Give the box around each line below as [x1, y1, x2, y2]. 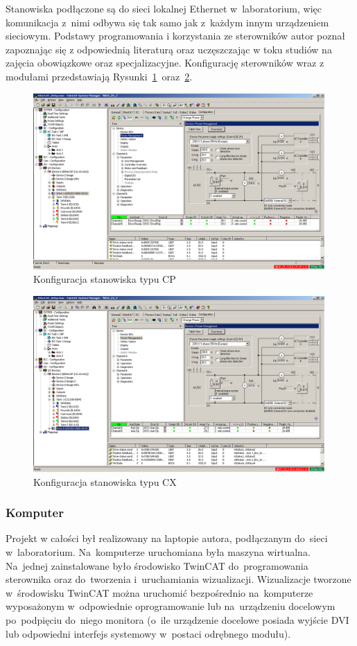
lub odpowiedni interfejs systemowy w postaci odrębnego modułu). [6, 626, 291, 640]
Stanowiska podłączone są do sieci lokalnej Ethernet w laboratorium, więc [6, 1, 322, 15]
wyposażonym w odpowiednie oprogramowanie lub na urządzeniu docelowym [6, 599, 336, 613]
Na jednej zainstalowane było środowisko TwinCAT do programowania [6, 558, 308, 573]
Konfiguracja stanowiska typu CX [33, 474, 177, 489]
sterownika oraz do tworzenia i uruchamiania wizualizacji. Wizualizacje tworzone [6, 572, 351, 586]
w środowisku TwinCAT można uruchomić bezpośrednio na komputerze [6, 585, 313, 600]
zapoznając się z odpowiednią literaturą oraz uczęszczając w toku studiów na [6, 42, 332, 56]
